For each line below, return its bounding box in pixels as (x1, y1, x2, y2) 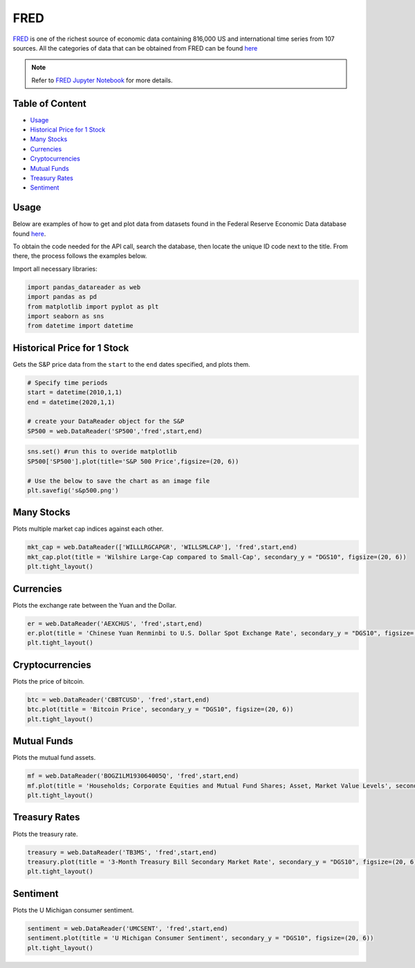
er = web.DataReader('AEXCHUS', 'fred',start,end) (27, 619, 203, 628)
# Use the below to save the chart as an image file (27, 477, 210, 484)
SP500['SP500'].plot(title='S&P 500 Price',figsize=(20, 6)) (27, 457, 239, 465)
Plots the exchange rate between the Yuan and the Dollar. (12, 601, 177, 609)
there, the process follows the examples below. (12, 252, 147, 260)
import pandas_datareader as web (27, 283, 141, 291)
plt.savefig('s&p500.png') (27, 486, 119, 494)
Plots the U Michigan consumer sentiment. (12, 906, 134, 914)
